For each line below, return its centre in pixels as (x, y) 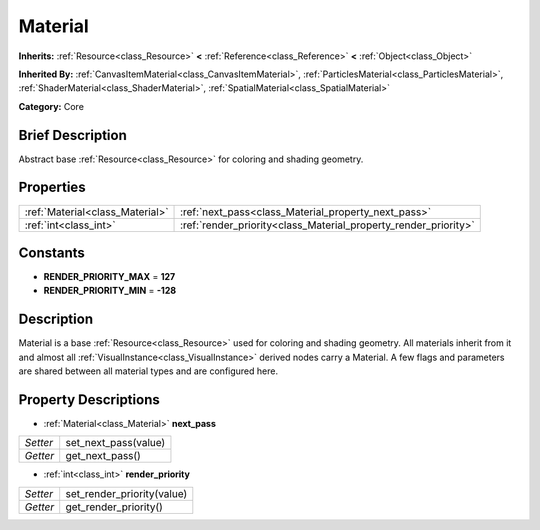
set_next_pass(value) (115, 443)
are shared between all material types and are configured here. (148, 371)
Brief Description (72, 135)
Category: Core (51, 106)
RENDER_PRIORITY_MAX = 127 (109, 277)
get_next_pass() (103, 456)
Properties (52, 187)
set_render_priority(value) (126, 493)
